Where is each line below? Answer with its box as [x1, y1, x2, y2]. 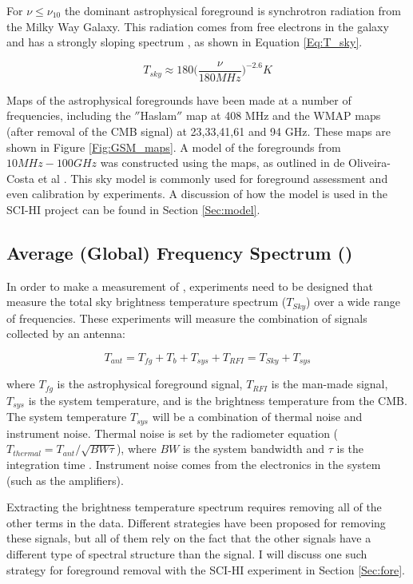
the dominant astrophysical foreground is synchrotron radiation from [64, 2, 401, 18]
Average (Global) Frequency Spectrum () [6, 240, 353, 264]
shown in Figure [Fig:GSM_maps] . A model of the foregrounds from [6, 138, 341, 155]
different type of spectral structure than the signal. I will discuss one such [6, 546, 367, 562]
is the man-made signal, [271, 375, 388, 392]
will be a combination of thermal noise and [152, 408, 363, 425]
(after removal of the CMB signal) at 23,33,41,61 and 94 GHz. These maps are [6, 123, 391, 140]
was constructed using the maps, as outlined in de [100, 154, 345, 171]
